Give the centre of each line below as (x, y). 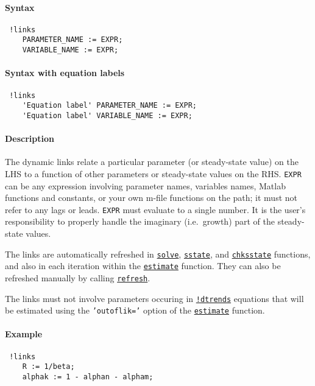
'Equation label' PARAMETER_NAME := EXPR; (109, 106)
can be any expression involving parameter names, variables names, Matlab (145, 185)
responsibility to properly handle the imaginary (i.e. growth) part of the (140, 221)
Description (30, 139)
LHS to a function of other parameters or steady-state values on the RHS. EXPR (153, 173)
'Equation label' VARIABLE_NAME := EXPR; (107, 115)
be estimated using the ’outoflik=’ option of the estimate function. (135, 310)
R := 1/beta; (48, 367)
